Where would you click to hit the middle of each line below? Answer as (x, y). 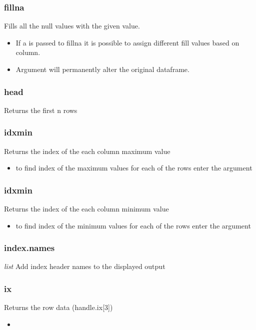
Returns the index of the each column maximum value (87, 151)
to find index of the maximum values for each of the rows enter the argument (134, 168)
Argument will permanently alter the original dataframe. (102, 69)
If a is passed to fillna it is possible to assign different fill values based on (127, 42)
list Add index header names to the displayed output (85, 266)
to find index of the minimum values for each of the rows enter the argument (133, 225)
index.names (29, 248)
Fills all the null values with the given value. (72, 26)
